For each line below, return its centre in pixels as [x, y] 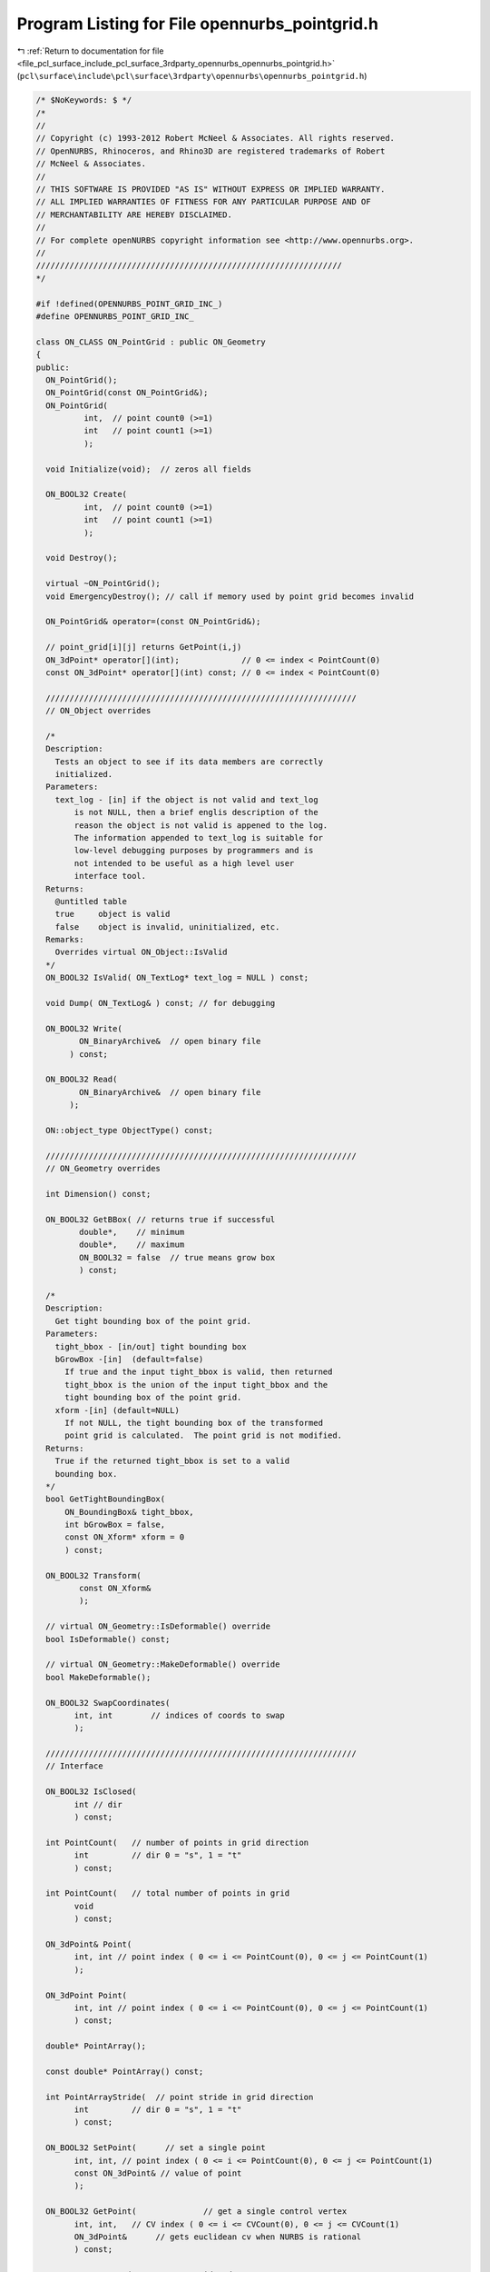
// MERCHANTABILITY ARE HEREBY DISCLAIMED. [134, 214]
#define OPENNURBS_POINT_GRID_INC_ [115, 316]
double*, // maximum [132, 1245]
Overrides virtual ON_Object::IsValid [141, 952]
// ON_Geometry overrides [103, 1169]
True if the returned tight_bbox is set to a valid [172, 1461]
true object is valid [113, 914]
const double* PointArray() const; [125, 2071]
